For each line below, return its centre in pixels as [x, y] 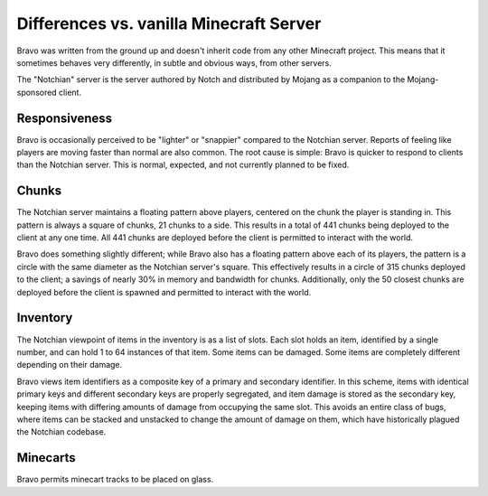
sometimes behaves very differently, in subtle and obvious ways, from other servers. [174, 62]
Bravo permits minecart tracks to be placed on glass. [115, 480]
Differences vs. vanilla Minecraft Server [169, 23]
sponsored [37, 92]
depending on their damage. [70, 365]
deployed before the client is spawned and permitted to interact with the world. [164, 292]
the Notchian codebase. [61, 432]
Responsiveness [65, 118]
